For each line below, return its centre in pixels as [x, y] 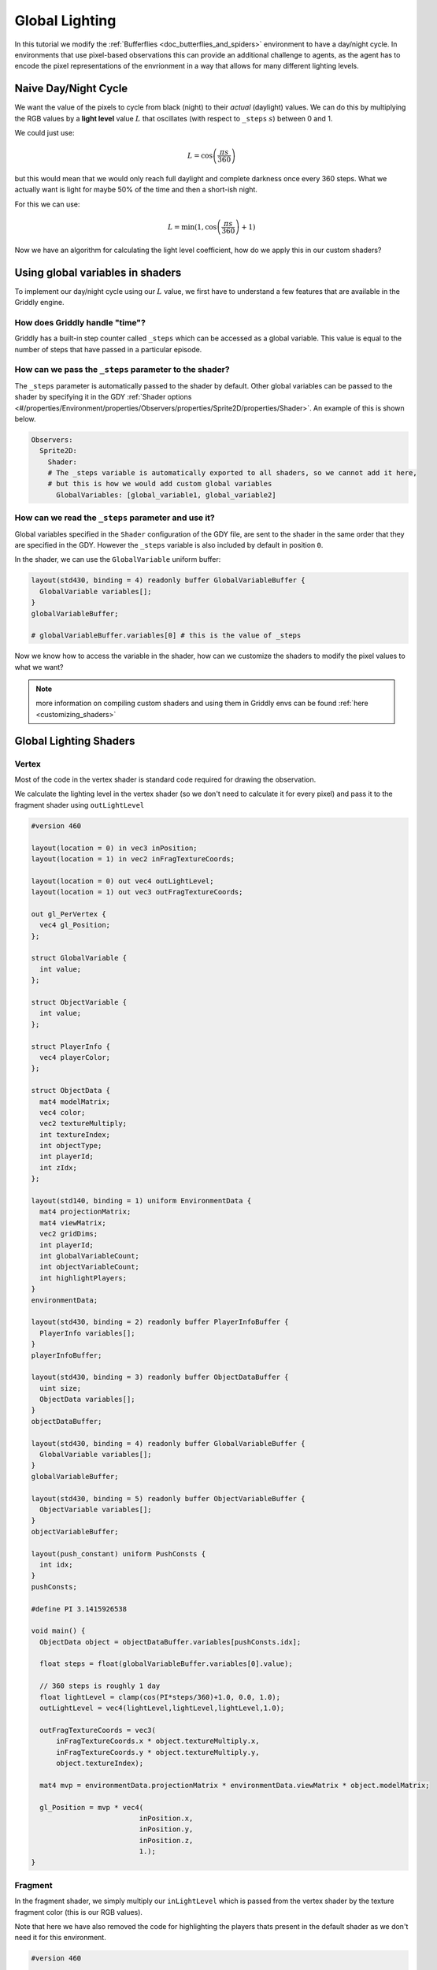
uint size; [61, 1388]
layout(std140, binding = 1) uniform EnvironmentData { [141, 1201]
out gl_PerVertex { [69, 914]
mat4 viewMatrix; [73, 1223]
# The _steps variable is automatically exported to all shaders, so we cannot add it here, [232, 473]
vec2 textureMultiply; [83, 1124]
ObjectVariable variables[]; [96, 1509]
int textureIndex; [75, 1134]
